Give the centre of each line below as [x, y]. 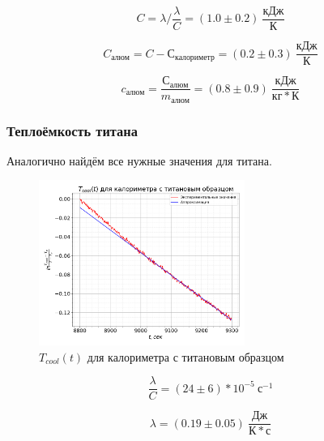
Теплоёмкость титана [72, 130]
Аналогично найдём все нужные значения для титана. [139, 160]
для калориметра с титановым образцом [185, 356]
